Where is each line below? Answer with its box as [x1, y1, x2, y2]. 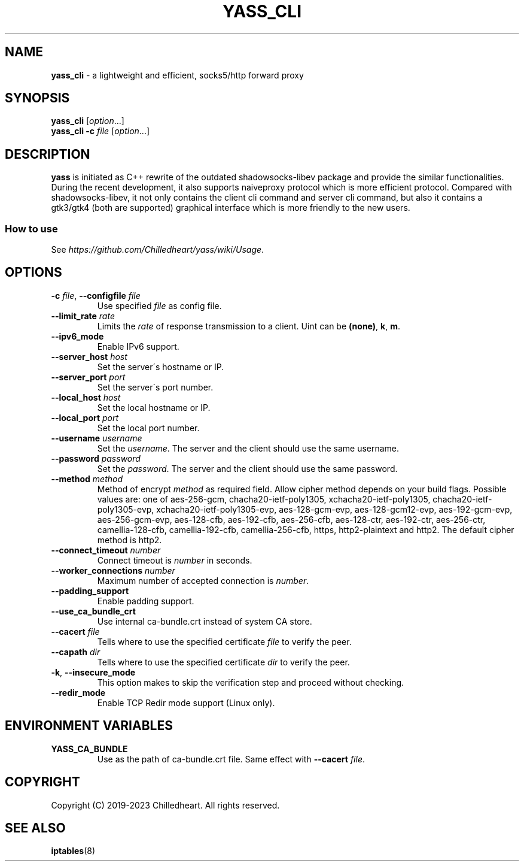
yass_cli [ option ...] [51, 116, 124, 126]
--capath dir [51, 646, 100, 657]
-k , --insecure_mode [51, 667, 136, 677]
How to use [5, 222, 58, 235]
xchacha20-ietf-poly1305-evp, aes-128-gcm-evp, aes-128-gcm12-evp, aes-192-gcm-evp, [156, 504, 513, 514]
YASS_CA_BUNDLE [51, 743, 128, 754]
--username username [51, 432, 142, 443]
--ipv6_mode [51, 331, 104, 341]
